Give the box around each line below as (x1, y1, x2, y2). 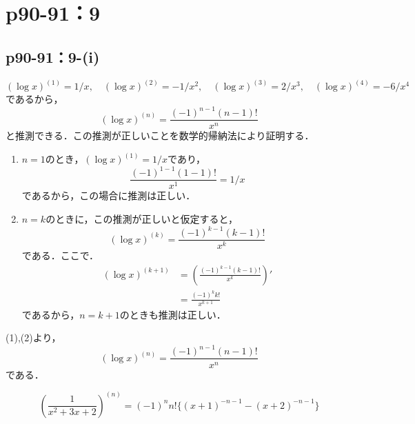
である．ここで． (21, 248, 99, 263)
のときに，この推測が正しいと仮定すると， (45, 211, 238, 225)
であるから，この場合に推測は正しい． (21, 188, 196, 203)
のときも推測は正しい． (119, 307, 226, 321)
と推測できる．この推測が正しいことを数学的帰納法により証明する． (6, 128, 314, 143)
